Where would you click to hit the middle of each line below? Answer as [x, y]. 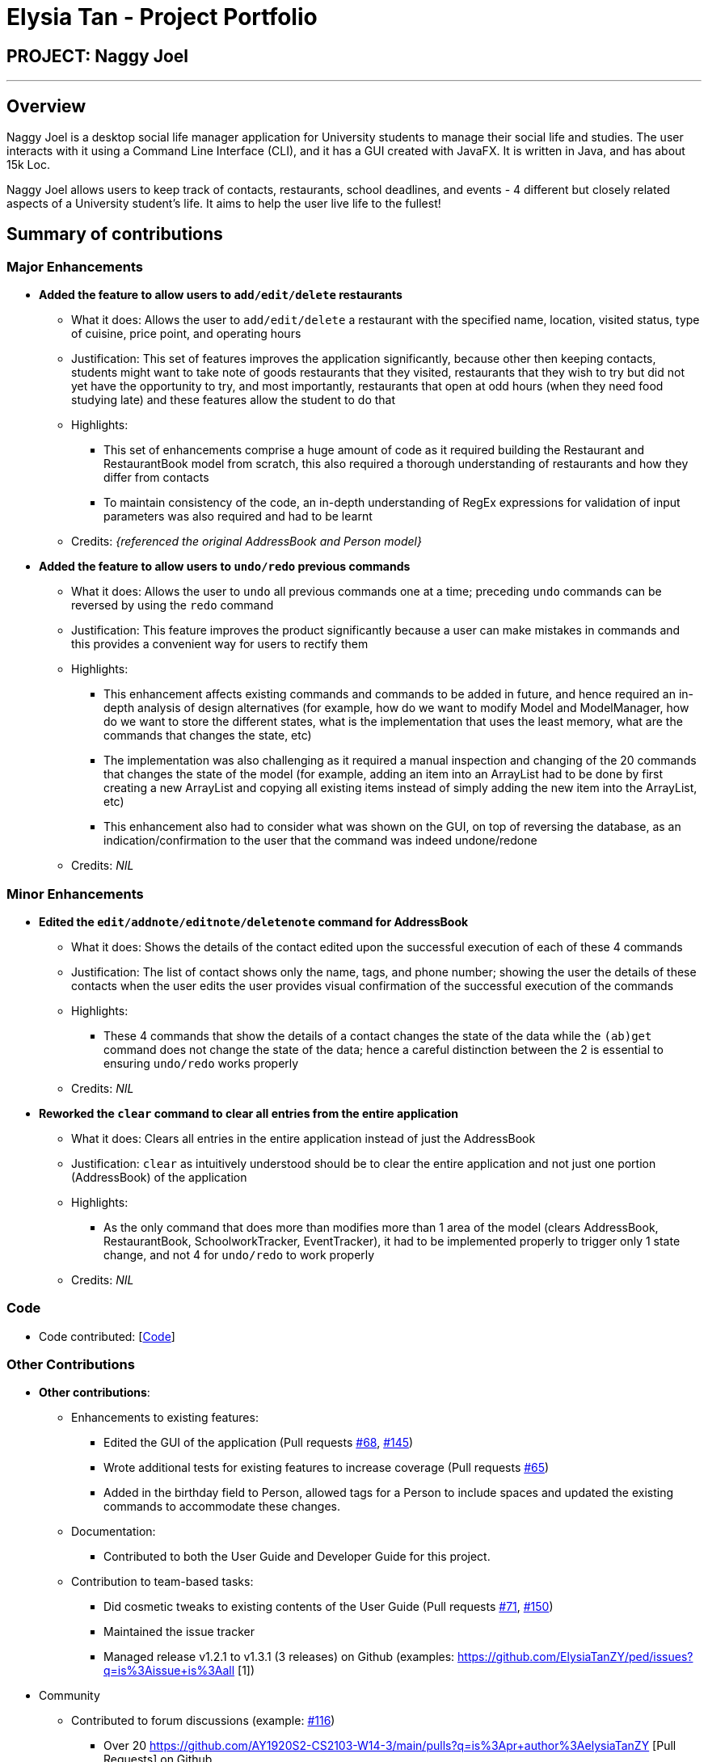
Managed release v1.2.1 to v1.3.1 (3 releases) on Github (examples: [279, 1657]
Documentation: [114, 1532]
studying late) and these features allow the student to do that [234, 400]
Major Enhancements [75, 266]
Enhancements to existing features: [165, 1418]
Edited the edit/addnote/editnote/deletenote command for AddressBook [254, 921]
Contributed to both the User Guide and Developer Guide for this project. [297, 1557]
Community [70, 1696]
